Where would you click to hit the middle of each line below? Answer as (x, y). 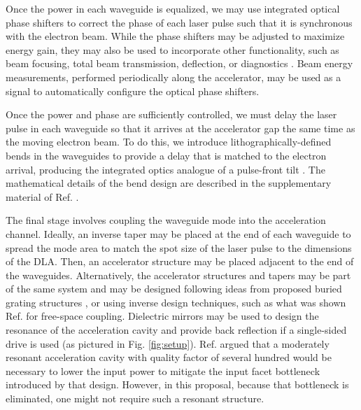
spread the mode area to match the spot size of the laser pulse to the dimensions (179, 247)
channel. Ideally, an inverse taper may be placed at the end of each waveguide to (178, 233)
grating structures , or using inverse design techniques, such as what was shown (176, 302)
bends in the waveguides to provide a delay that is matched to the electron (166, 155)
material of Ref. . (42, 196)
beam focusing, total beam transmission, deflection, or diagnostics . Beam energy (179, 63)
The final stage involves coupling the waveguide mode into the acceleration (166, 220)
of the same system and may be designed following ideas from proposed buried (174, 289)
